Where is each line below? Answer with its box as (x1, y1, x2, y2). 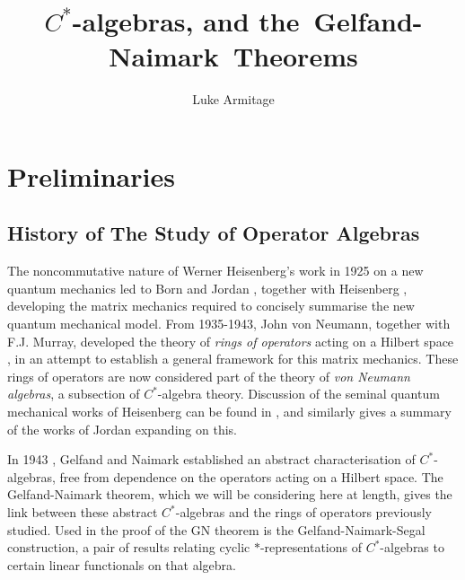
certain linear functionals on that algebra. (7, 555, 236, 574)
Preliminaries (7, 157, 175, 194)
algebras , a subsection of (7, 384, 140, 403)
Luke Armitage (192, 90, 275, 109)
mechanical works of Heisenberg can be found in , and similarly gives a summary (7, 402, 452, 421)
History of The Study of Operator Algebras (7, 219, 420, 247)
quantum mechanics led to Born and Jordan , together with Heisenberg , (7, 278, 408, 297)
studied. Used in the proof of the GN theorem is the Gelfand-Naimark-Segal (7, 520, 426, 539)
